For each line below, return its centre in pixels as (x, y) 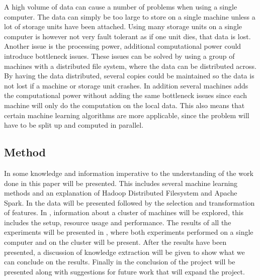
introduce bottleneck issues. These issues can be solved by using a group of (119, 56)
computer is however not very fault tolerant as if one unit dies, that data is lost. (127, 36)
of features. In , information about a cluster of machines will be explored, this (124, 212)
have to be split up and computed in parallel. (74, 125)
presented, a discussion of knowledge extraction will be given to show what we (124, 252)
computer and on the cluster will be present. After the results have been (115, 242)
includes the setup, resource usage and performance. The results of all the (118, 222)
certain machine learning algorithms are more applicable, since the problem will (127, 115)
